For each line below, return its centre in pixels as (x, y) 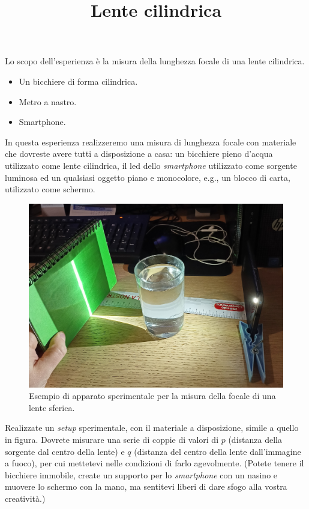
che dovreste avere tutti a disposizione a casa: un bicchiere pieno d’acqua (139, 154)
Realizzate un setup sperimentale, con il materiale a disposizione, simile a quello (152, 428)
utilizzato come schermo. (50, 189)
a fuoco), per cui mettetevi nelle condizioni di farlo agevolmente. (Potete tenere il (154, 463)
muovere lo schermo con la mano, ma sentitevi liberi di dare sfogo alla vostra (146, 486)
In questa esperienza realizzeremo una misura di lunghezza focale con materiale (151, 142)
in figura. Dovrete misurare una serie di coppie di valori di (112, 440)
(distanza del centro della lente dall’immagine (217, 451)
